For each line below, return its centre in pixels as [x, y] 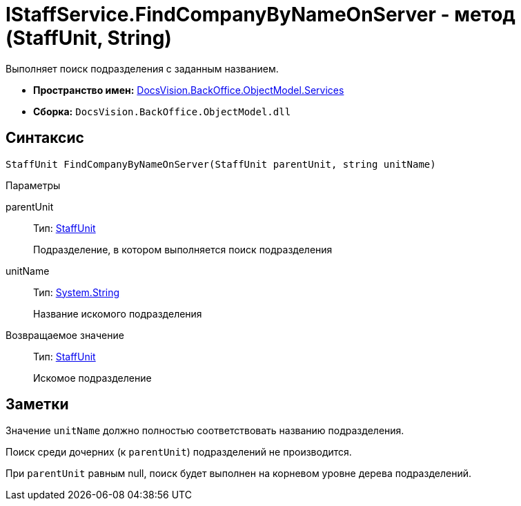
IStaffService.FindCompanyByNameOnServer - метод [260, 14]
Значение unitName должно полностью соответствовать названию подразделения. [205, 431]
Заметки [37, 405]
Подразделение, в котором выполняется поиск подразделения [183, 249]
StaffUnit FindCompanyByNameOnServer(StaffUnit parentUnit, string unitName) [221, 164]
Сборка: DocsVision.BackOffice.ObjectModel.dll [162, 111]
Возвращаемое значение [65, 335]
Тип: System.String [77, 292]
